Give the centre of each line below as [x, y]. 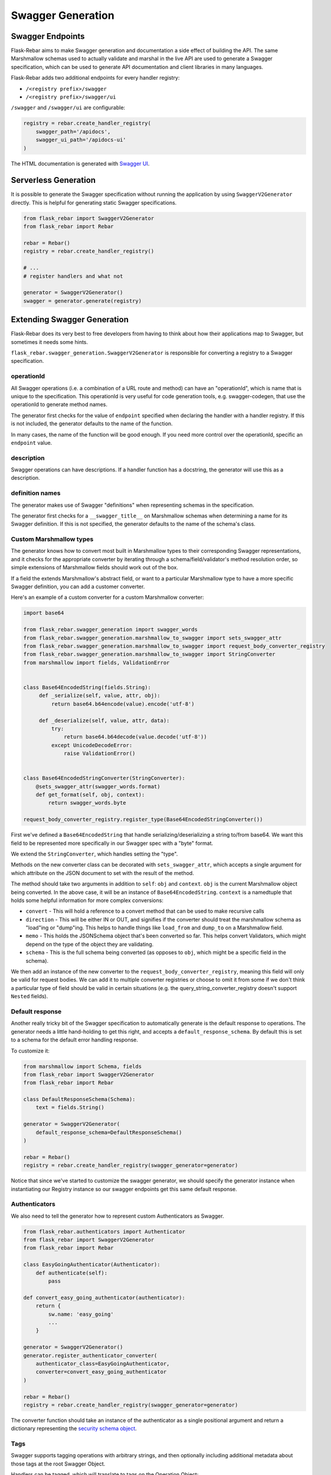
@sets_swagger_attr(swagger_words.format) [98, 786]
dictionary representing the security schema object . [74, 1428]
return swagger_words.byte [87, 803]
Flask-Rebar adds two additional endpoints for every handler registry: [95, 78]
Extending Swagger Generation [70, 319]
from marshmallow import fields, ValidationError [96, 663]
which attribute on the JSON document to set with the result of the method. [102, 873]
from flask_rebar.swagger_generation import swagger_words [110, 630]
